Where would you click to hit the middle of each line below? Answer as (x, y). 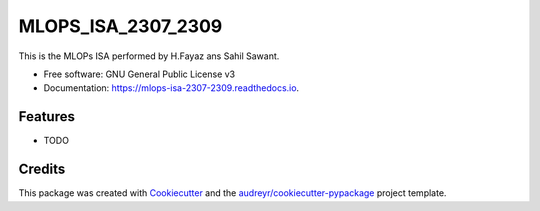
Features (46, 116)
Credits (42, 169)
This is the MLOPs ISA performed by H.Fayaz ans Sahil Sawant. (149, 56)
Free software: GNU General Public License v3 (139, 74)
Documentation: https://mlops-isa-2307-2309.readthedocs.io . (171, 88)
